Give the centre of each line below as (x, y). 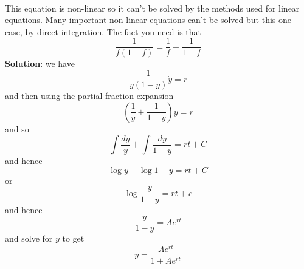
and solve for (29, 238)
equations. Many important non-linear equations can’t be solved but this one (148, 20)
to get (73, 238)
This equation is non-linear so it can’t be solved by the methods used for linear (152, 8)
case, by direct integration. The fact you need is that (103, 31)
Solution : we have (40, 63)
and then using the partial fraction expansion (89, 96)
